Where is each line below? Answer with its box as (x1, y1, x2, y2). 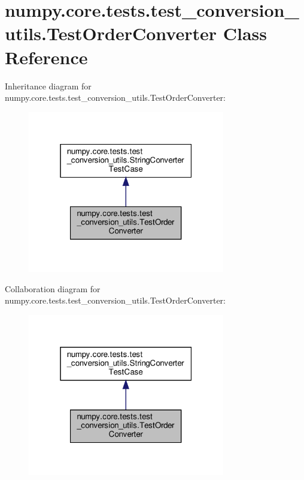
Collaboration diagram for (5, 282, 101, 295)
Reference (5, 44, 88, 69)
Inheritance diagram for (5, 79, 92, 92)
